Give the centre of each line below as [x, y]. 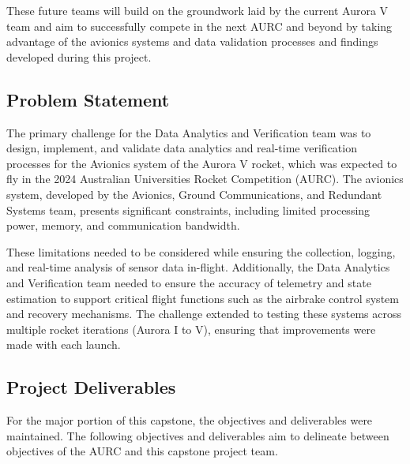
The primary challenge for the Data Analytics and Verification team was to [189, 132]
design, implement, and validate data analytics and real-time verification [182, 148]
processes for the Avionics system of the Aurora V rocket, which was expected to [202, 163]
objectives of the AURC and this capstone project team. [142, 451]
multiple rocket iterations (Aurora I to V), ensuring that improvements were [191, 329]
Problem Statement [88, 99]
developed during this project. [79, 56]
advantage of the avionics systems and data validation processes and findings [192, 41]
